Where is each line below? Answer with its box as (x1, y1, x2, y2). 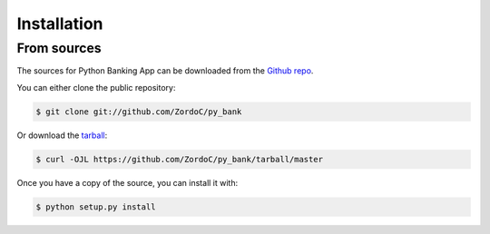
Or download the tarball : (16, 130, 108, 141)
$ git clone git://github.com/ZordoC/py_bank (35, 106, 242, 117)
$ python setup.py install (35, 201, 156, 212)
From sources (16, 40, 102, 56)
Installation (16, 14, 103, 34)
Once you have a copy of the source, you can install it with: (16, 177, 239, 188)
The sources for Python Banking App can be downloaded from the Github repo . (16, 65, 314, 76)
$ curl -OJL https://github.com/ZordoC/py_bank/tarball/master (35, 154, 324, 164)
